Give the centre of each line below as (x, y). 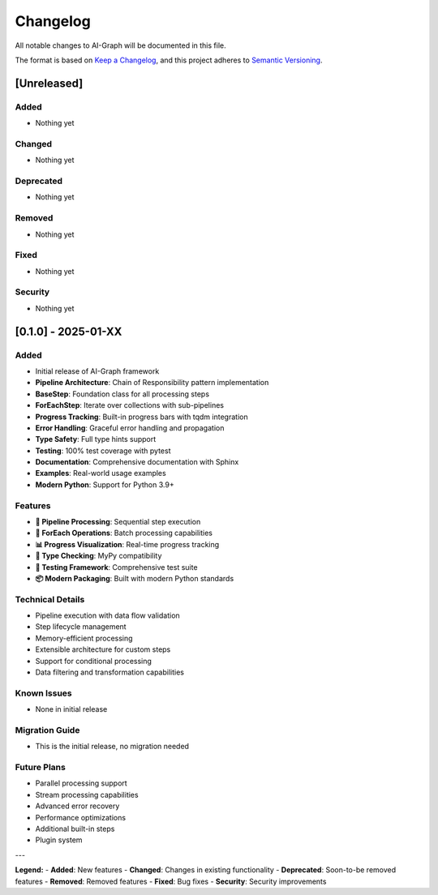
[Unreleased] (49, 83)
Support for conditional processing (93, 661)
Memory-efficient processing (84, 638)
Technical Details (50, 599)
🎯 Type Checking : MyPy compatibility (99, 556)
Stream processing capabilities (87, 794)
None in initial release (71, 709)
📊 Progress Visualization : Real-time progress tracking (127, 544)
